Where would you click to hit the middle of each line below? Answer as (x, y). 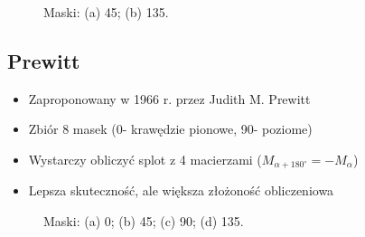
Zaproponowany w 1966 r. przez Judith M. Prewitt (169, 98)
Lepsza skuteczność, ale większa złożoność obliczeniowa (181, 190)
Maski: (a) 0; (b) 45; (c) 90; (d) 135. (144, 221)
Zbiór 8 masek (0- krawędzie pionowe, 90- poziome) (170, 129)
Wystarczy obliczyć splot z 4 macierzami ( (145, 159)
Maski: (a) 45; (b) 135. (106, 12)
